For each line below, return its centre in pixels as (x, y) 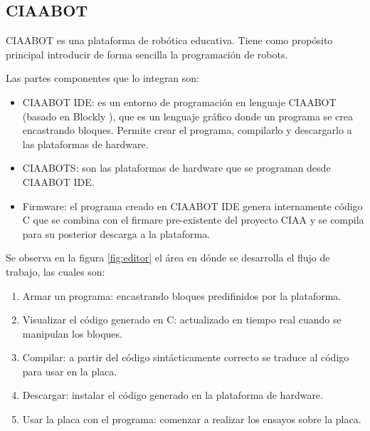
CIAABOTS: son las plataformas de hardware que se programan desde (176, 168)
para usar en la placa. (70, 371)
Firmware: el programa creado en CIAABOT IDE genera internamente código (192, 206)
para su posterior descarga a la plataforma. (116, 233)
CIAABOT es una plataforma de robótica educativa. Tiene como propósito (169, 40)
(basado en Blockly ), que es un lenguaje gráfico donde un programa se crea (187, 116)
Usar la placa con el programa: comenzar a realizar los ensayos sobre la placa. (192, 419)
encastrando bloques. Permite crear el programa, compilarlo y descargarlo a (187, 130)
